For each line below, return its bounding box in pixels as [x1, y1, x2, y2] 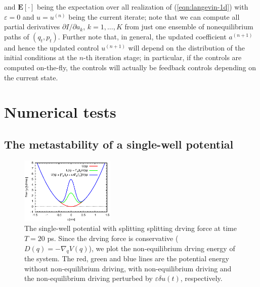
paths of [4, 31, 29, 41]
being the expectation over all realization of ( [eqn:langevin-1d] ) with [37, 2, 248, 12]
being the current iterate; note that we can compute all [68, 11, 240, 22]
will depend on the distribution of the [128, 42, 245, 53]
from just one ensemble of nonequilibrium [124, 21, 253, 32]
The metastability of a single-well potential [4, 136, 234, 152]
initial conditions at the [4, 52, 77, 63]
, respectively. [180, 273, 223, 283]
